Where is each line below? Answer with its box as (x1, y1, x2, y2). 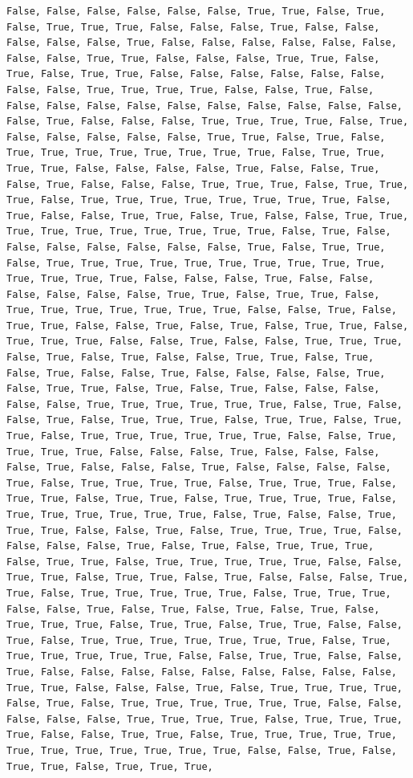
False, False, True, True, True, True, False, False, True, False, (6, 84, 375, 96)
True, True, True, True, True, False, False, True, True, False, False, (6, 650, 403, 662)
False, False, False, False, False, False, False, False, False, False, (6, 100, 403, 112)
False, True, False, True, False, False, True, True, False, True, (6, 352, 375, 364)
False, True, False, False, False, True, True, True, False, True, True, (6, 178, 409, 190)
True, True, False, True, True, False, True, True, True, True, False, (6, 493, 397, 505)
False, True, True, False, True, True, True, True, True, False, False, (6, 556, 403, 568)
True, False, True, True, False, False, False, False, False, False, (6, 68, 386, 80)
